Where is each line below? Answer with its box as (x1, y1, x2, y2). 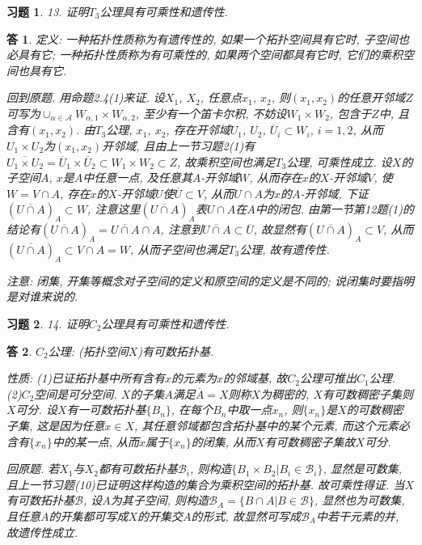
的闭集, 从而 (191, 433, 256, 450)
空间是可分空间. (34, 385, 117, 402)
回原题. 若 (6, 460, 60, 477)
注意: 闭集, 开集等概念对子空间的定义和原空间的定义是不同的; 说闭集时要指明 (6, 272, 414, 289)
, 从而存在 (249, 169, 302, 186)
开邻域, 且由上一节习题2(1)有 (102, 137, 255, 154)
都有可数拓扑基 (98, 460, 178, 477)
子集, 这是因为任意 (6, 416, 105, 433)
